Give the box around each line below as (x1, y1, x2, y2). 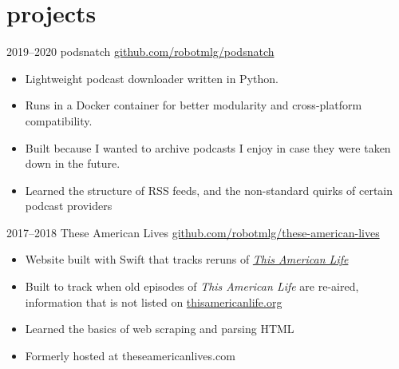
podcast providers (25, 197, 113, 214)
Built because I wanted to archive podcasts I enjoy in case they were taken (25, 139, 391, 156)
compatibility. (25, 112, 93, 129)
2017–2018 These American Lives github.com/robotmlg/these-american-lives (6, 224, 380, 240)
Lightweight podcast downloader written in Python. (25, 69, 279, 86)
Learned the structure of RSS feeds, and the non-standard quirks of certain (25, 181, 393, 198)
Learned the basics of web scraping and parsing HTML (25, 320, 294, 337)
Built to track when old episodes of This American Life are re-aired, (25, 278, 359, 295)
